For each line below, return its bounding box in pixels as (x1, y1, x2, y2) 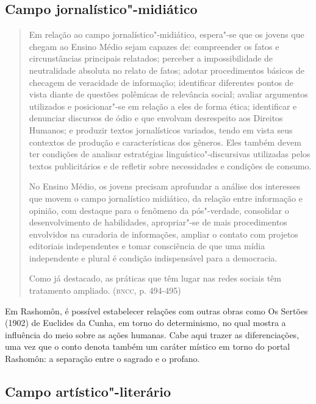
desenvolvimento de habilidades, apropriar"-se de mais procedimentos (29, 216, 287, 229)
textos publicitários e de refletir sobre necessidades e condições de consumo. (29, 159, 312, 172)
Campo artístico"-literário (5, 382, 171, 401)
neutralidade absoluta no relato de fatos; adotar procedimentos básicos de (29, 63, 305, 76)
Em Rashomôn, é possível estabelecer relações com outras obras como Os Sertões (5, 304, 308, 317)
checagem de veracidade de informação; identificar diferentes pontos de (29, 76, 293, 88)
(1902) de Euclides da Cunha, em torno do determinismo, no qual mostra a (5, 316, 286, 329)
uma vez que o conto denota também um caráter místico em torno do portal (5, 340, 290, 353)
